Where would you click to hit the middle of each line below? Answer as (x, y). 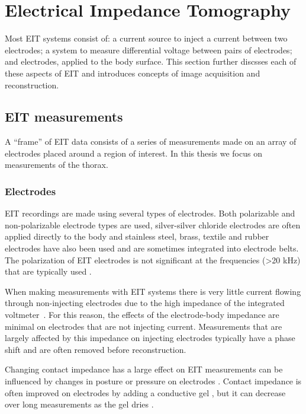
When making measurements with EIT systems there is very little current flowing (153, 291)
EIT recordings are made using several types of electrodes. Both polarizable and (150, 213)
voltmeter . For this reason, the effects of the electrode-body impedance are (142, 315)
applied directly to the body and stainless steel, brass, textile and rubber (137, 236)
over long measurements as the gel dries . (79, 404)
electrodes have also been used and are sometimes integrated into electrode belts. (152, 248)
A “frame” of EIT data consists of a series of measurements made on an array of (151, 141)
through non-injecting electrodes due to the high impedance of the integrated (145, 303)
